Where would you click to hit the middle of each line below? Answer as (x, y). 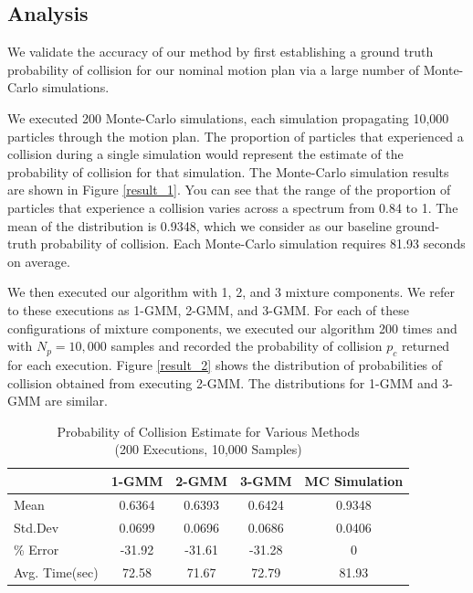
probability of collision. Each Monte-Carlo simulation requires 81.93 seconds (253, 244)
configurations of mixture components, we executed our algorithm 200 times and (232, 328)
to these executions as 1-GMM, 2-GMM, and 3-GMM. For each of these (208, 309)
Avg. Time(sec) (56, 572)
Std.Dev (37, 527)
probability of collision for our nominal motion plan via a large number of (214, 69)
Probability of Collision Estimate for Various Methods (208, 431)
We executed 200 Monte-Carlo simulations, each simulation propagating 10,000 (228, 117)
